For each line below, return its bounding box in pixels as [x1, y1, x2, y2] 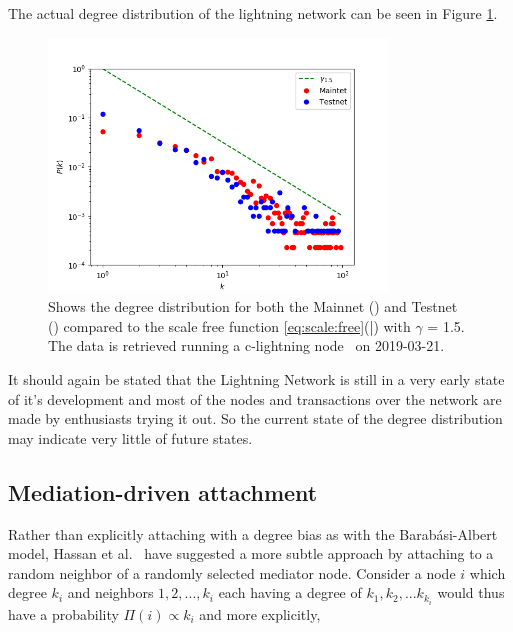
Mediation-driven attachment [8, 476, 318, 507]
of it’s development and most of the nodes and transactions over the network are [8, 388, 502, 409]
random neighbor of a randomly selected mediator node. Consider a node [8, 562, 456, 583]
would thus [437, 582, 505, 603]
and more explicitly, [199, 603, 321, 624]
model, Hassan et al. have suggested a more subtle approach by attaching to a [8, 543, 494, 564]
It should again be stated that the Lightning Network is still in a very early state [8, 369, 505, 390]
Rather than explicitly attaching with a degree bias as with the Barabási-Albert [8, 523, 498, 544]
